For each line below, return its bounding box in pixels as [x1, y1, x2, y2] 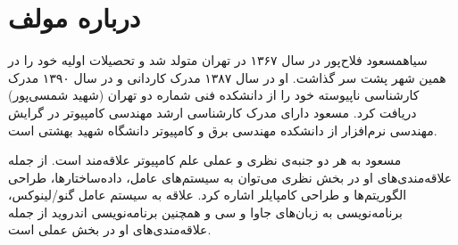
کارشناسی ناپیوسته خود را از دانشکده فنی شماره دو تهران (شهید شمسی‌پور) [8, 86, 420, 104]
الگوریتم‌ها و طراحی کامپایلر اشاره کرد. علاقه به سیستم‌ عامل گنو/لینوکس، [8, 185, 407, 204]
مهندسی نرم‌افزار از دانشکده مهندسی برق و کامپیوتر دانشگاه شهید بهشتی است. [8, 120, 437, 139]
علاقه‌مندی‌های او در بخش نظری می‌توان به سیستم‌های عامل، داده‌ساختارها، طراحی [8, 167, 453, 186]
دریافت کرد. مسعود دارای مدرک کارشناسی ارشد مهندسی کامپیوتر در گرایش [8, 102, 417, 121]
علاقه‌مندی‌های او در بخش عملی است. [8, 220, 212, 239]
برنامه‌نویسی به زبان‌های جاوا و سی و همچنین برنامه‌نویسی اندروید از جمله [8, 202, 403, 221]
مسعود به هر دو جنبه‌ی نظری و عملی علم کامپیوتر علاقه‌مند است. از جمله [8, 151, 402, 169]
